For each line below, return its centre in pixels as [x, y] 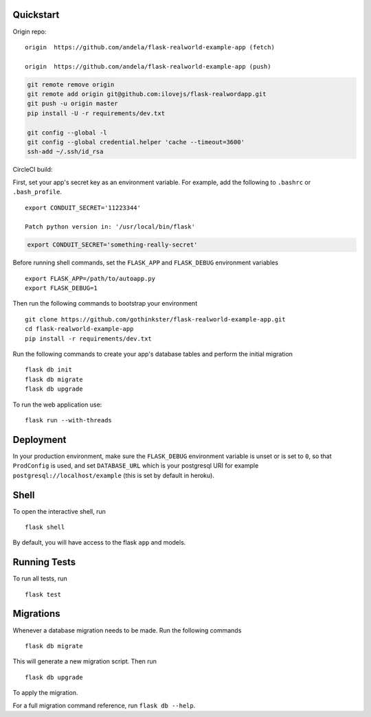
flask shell [45, 527]
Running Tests [44, 562]
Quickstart [36, 15]
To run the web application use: [57, 405]
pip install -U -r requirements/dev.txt [96, 113]
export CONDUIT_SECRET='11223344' [83, 207]
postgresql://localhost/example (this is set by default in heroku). [113, 475]
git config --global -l [67, 133]
